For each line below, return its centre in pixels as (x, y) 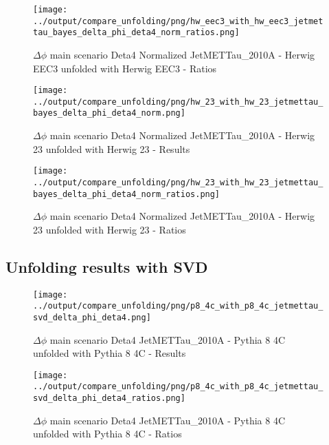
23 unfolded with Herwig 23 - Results (112, 148)
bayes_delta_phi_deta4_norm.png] (109, 113)
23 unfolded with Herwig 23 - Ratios (110, 229)
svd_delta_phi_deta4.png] (92, 317)
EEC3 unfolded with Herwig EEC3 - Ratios (125, 68)
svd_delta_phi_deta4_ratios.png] (109, 399)
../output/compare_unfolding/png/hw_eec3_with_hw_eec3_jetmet (178, 21)
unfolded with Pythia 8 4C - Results (110, 353)
